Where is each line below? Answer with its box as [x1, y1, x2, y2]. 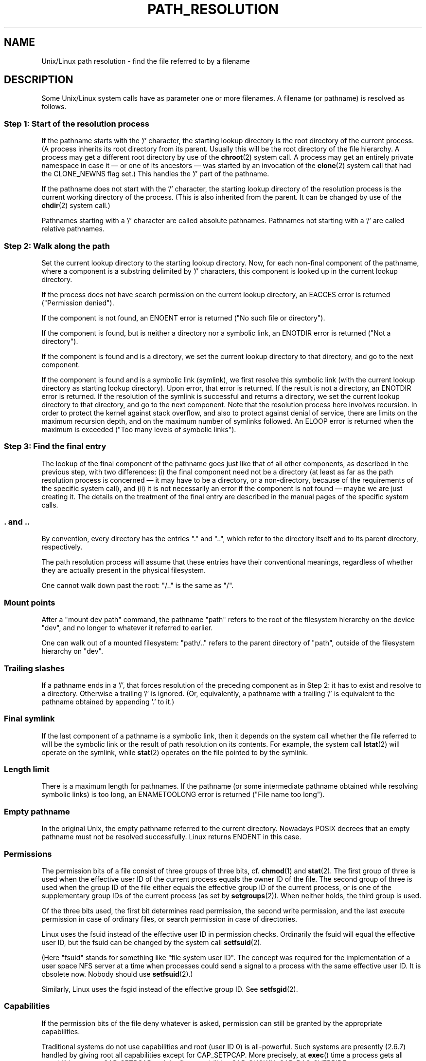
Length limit [4, 764, 50, 775]
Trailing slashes [4, 663, 65, 673]
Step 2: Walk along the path [4, 241, 110, 251]
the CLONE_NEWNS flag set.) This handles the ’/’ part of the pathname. [41, 170, 269, 178]
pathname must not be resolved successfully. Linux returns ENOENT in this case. [41, 833, 302, 841]
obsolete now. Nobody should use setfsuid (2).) [41, 969, 193, 978]
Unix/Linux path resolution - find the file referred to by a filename [41, 57, 250, 65]
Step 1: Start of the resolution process [4, 118, 149, 129]
